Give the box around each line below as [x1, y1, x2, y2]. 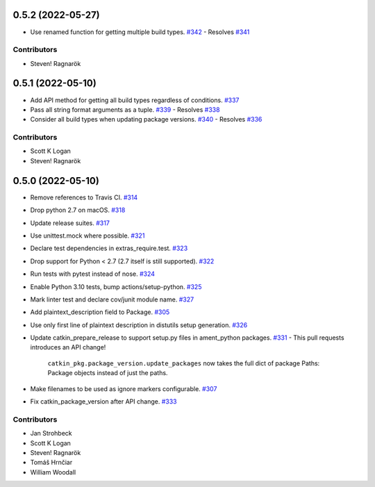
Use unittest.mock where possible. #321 [30, 231, 145, 240]
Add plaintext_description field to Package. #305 [30, 308, 170, 316]
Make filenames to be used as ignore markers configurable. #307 [30, 384, 217, 393]
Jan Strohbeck [30, 429, 72, 438]
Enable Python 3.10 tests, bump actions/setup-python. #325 [30, 282, 202, 291]
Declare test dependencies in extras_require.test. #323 [30, 244, 188, 253]
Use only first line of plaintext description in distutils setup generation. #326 [30, 320, 248, 329]
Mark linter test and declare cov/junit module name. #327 [30, 295, 194, 304]
